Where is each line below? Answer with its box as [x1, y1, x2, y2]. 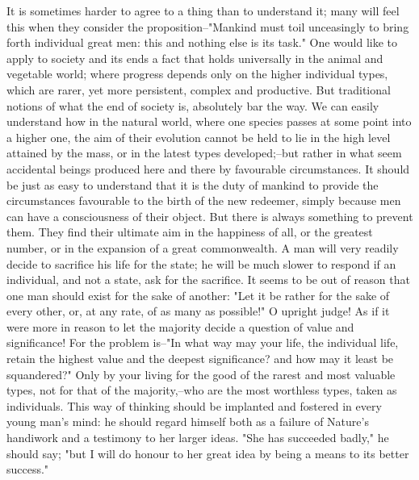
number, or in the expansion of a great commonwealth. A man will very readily [6, 239, 399, 256]
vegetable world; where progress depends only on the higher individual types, [6, 65, 388, 82]
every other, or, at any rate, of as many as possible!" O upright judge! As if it [6, 303, 390, 319]
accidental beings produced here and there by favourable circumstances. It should [6, 160, 410, 177]
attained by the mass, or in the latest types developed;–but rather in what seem [6, 144, 402, 161]
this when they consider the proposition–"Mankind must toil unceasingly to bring [6, 18, 409, 35]
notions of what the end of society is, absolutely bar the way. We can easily [6, 97, 379, 114]
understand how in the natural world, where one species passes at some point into [6, 113, 412, 130]
